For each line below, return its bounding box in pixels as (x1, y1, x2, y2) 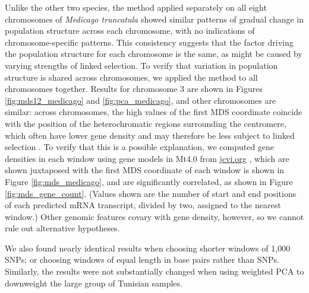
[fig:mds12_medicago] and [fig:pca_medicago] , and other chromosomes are (5, 94, 276, 106)
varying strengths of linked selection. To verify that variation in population (5, 59, 278, 71)
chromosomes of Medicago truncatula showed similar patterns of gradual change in (5, 12, 304, 25)
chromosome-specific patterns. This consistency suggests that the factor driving (5, 36, 294, 48)
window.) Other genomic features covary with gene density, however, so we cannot (5, 210, 304, 222)
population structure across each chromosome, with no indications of (5, 24, 255, 37)
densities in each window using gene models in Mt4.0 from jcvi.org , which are (5, 152, 289, 164)
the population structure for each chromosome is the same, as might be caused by (5, 47, 302, 60)
